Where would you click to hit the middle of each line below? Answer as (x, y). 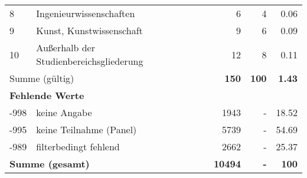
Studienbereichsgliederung (90, 61)
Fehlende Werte (47, 95)
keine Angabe (64, 112)
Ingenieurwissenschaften (86, 13)
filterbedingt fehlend (78, 146)
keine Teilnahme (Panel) (86, 129)
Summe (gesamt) (50, 164)
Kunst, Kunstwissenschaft (89, 30)
